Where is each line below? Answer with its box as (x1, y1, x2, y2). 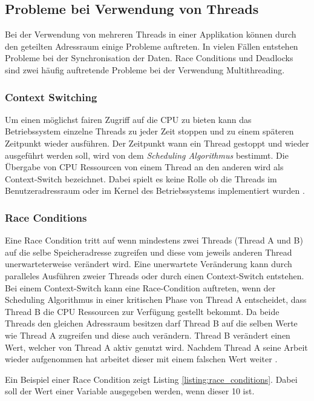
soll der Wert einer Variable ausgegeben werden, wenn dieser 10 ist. (5, 385, 255, 397)
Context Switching (5, 89, 97, 104)
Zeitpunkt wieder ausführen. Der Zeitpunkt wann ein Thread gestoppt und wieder (5, 136, 309, 149)
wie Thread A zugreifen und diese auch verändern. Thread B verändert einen (5, 328, 290, 341)
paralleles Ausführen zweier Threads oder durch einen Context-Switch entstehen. (5, 269, 304, 282)
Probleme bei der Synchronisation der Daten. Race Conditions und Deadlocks (5, 51, 293, 64)
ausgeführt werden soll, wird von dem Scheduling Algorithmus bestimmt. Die (5, 148, 289, 161)
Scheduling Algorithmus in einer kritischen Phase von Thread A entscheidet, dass (5, 293, 307, 306)
